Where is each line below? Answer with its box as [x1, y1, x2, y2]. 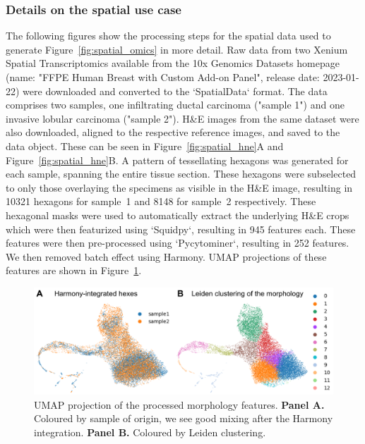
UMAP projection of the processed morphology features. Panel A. [34, 397, 325, 412]
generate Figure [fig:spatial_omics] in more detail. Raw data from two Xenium [6, 42, 348, 56]
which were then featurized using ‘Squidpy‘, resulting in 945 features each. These [6, 221, 356, 236]
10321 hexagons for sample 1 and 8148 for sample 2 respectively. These [6, 194, 316, 209]
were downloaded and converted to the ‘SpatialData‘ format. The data [23, 83, 328, 98]
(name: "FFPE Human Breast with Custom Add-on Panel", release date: [6, 70, 320, 84]
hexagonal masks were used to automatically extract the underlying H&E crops [6, 207, 349, 222]
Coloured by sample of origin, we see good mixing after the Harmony [34, 411, 333, 426]
